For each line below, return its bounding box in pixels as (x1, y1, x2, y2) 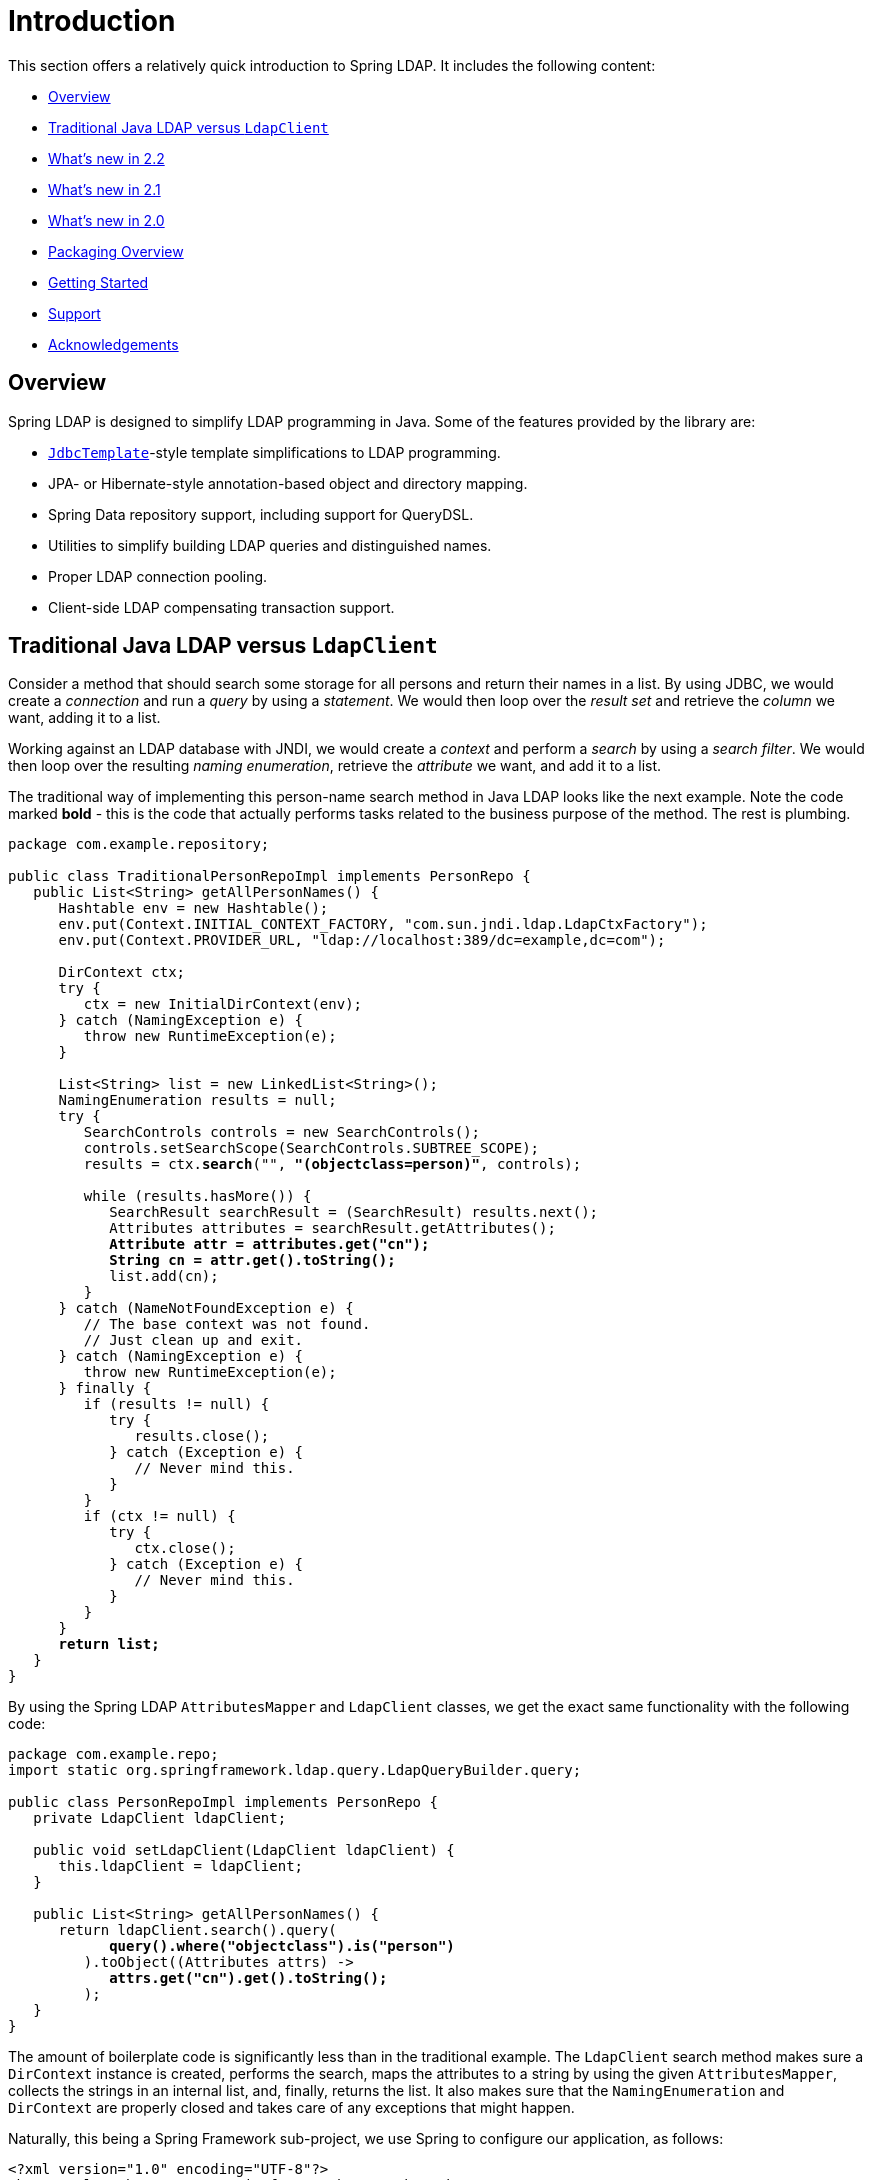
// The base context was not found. (83, 1316, 371, 1333)
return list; (58, 1636, 160, 1653)
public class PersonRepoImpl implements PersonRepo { (8, 1794, 438, 1811)
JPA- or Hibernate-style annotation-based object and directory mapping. (48, 474, 528, 492)
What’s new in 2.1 (48, 180, 161, 198)
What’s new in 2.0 (48, 211, 165, 229)
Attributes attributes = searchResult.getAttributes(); (109, 1220, 556, 1237)
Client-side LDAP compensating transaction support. (48, 598, 395, 616)
